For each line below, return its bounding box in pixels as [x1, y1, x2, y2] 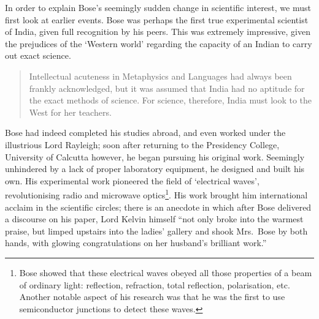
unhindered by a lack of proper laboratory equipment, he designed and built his [5, 162, 305, 175]
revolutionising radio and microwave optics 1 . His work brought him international [5, 187, 308, 201]
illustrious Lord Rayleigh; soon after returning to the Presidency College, [5, 138, 280, 151]
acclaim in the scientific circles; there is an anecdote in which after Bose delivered [5, 200, 312, 213]
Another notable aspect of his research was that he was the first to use [19, 290, 285, 303]
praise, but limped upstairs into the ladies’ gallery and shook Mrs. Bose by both [5, 224, 308, 237]
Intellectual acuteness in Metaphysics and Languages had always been [29, 69, 292, 82]
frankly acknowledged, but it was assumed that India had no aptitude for [29, 81, 305, 94]
